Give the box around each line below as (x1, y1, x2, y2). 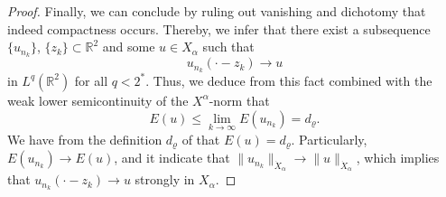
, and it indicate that (114, 148, 230, 167)
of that (181, 129, 220, 148)
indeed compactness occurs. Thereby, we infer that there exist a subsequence (7, 19, 431, 38)
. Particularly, (291, 129, 367, 148)
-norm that (209, 90, 270, 109)
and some (102, 37, 155, 56)
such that (202, 37, 255, 56)
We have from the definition (7, 129, 163, 148)
